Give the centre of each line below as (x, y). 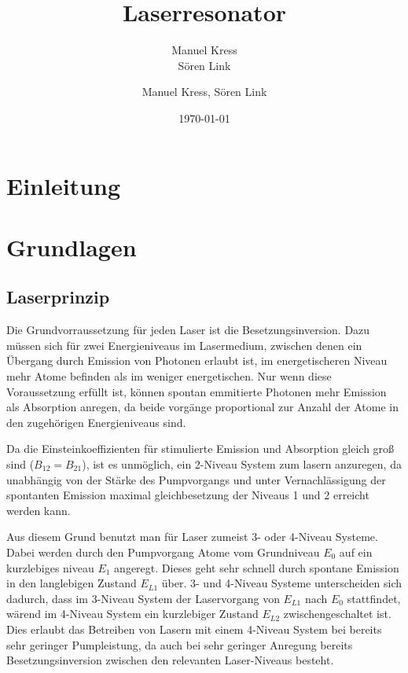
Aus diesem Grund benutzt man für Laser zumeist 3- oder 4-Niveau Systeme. (192, 537)
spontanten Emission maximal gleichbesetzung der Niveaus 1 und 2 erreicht (188, 495)
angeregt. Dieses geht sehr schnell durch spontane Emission (257, 567)
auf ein (356, 552)
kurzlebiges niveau (50, 567)
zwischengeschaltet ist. (337, 614)
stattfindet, (374, 598)
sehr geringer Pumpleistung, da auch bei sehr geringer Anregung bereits (180, 644)
